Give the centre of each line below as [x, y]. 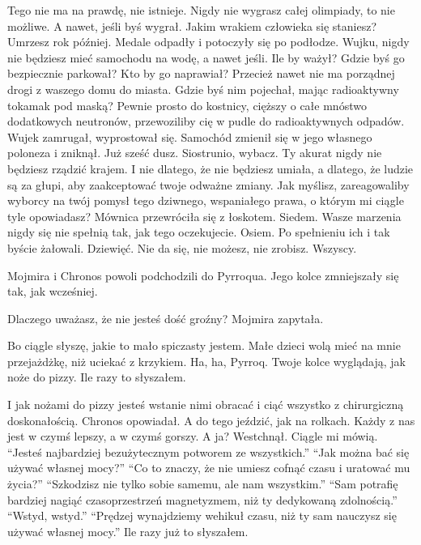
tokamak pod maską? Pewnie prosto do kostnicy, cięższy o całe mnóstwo [187, 105]
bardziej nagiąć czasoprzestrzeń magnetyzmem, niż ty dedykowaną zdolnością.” [202, 499]
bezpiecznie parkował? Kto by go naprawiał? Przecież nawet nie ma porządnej [201, 73]
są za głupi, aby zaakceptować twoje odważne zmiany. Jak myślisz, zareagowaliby [208, 184]
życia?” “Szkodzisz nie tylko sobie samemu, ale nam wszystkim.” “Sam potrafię [203, 484]
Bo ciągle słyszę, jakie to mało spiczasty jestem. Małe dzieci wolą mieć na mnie [204, 345]
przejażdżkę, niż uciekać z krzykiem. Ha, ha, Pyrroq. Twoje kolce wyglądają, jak [206, 361]
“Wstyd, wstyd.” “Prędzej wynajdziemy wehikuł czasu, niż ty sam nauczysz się [202, 515]
